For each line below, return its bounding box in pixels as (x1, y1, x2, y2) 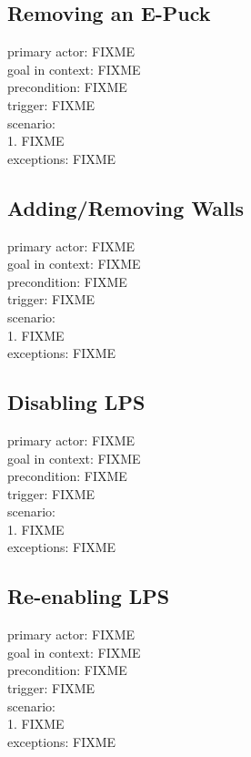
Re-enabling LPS (7, 582, 170, 610)
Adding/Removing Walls (7, 193, 244, 221)
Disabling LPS (7, 388, 146, 416)
